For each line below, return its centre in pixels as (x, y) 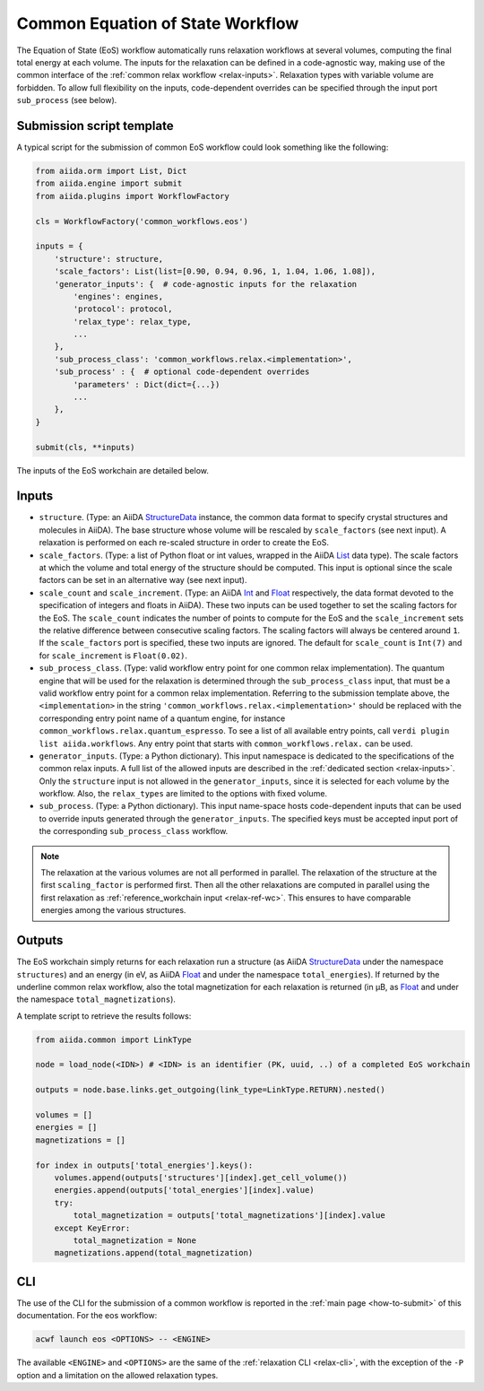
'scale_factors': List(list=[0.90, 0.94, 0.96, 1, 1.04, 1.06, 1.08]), (215, 272)
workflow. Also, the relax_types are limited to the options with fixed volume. (183, 794)
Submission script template (95, 126)
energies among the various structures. (113, 910)
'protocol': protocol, (123, 309)
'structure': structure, (109, 259)
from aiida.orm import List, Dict (111, 171)
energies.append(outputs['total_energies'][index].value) (184, 1190)
